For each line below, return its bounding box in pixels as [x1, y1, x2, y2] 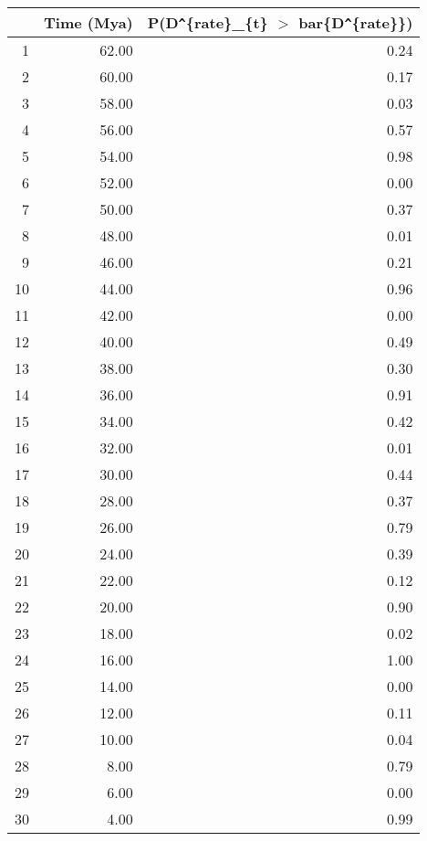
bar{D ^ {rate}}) [298, 12, 413, 33]
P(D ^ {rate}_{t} [147, 12, 268, 33]
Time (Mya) [44, 12, 133, 33]
